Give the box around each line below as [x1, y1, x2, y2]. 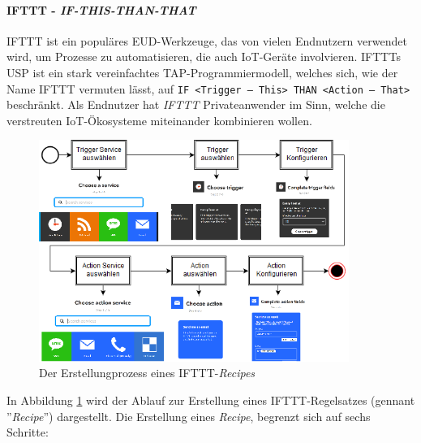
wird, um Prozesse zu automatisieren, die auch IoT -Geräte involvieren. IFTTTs [6, 48, 401, 65]
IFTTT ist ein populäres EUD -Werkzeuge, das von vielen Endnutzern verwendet [6, 32, 407, 49]
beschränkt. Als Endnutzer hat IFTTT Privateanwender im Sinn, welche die [6, 96, 385, 113]
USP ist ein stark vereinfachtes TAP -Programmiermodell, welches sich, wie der [6, 63, 398, 80]
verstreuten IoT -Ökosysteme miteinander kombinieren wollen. [6, 111, 312, 128]
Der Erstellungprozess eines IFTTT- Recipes [39, 364, 256, 381]
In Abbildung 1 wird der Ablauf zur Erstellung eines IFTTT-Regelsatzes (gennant [6, 392, 415, 409]
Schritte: [6, 423, 49, 441]
